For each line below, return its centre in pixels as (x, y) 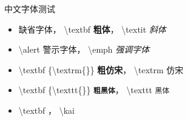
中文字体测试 (30, 8)
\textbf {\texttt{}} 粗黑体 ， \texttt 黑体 (94, 90)
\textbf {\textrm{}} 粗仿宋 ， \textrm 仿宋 (101, 69)
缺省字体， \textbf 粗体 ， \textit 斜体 (92, 29)
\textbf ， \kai (46, 110)
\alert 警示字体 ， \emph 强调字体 (84, 49)
